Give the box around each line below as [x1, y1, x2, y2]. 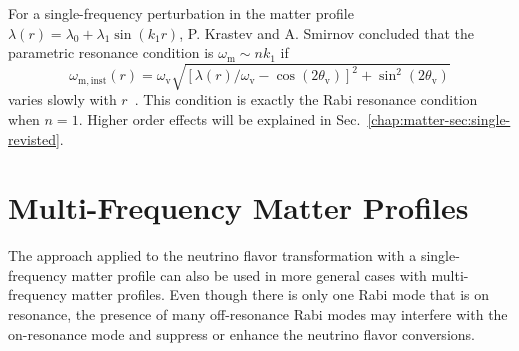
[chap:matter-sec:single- [367, 108, 511, 129]
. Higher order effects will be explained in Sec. [78, 108, 361, 129]
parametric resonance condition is [8, 42, 214, 63]
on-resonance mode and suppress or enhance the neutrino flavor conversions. [8, 323, 475, 344]
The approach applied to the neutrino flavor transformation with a [8, 245, 417, 266]
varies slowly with [8, 89, 117, 110]
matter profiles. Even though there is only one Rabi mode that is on [71, 284, 490, 305]
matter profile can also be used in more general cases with [71, 264, 427, 285]
